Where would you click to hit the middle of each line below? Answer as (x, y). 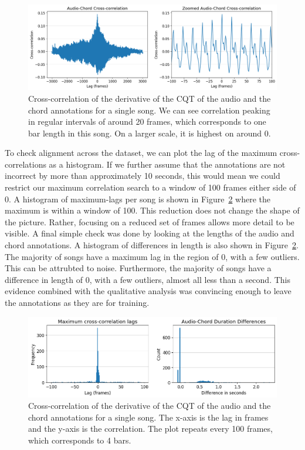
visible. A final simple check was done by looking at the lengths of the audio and (150, 233)
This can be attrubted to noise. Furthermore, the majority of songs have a (138, 268)
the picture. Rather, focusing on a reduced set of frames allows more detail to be (150, 221)
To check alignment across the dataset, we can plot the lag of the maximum (141, 153)
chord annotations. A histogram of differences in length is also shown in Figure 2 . (152, 245)
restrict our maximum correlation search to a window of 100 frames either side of (150, 187)
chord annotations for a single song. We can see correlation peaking (149, 110)
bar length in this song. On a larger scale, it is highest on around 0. (150, 133)
